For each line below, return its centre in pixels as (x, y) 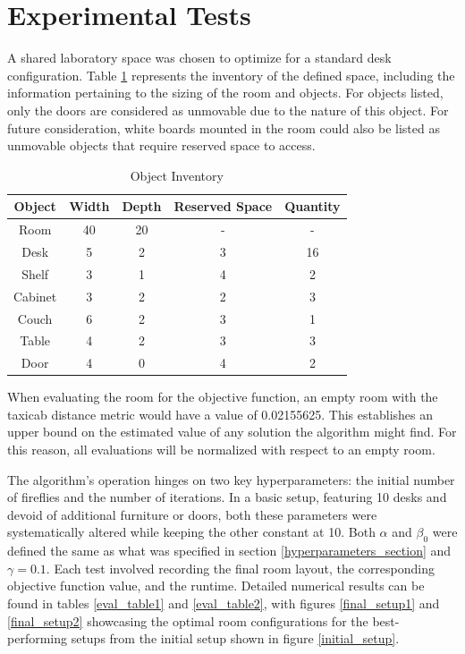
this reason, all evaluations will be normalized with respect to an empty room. (221, 450)
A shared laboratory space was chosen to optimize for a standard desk (199, 58)
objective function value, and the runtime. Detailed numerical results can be (216, 586)
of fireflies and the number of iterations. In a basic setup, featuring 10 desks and (227, 497)
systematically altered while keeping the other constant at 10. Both (191, 532)
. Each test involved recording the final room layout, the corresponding (241, 568)
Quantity (313, 206)
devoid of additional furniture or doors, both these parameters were (192, 514)
